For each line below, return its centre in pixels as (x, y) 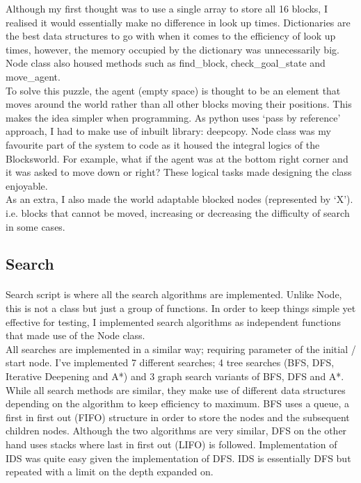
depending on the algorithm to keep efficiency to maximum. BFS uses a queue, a (178, 403)
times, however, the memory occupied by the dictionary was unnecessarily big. (173, 49)
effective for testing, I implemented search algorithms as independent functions (173, 321)
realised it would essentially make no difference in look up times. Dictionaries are (178, 22)
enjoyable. (27, 185)
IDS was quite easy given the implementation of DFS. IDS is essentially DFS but (178, 458)
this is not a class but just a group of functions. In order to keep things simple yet (181, 308)
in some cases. (35, 226)
